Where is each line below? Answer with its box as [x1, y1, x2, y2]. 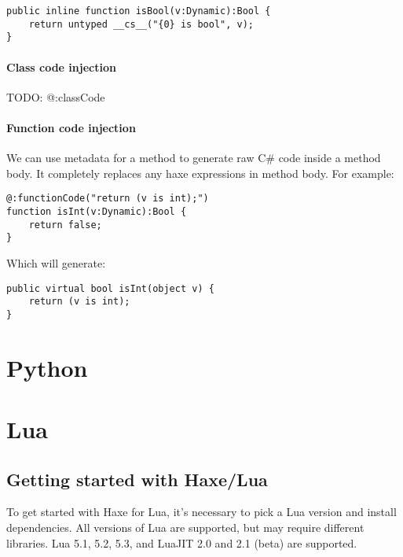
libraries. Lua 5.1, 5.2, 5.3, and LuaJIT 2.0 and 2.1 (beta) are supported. [6, 534, 357, 551]
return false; [28, 219, 102, 231]
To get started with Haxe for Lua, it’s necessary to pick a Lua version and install [6, 504, 397, 520]
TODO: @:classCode [6, 88, 105, 105]
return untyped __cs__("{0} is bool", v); [28, 18, 254, 30]
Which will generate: [6, 254, 106, 271]
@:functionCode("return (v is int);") [6, 193, 209, 205]
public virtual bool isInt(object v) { [6, 282, 214, 294]
